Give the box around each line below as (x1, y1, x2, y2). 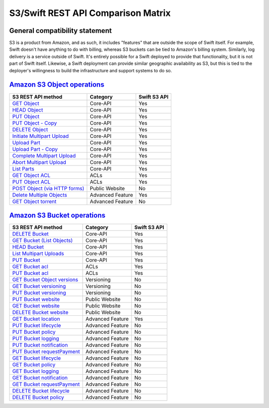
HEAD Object (12, 106, 43, 113)
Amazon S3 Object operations (9, 80, 105, 89)
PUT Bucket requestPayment (12, 348, 80, 355)
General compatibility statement (9, 26, 112, 35)
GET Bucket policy (12, 361, 56, 368)
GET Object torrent (12, 198, 57, 205)
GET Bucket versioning (12, 283, 66, 290)
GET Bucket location (12, 315, 60, 322)
